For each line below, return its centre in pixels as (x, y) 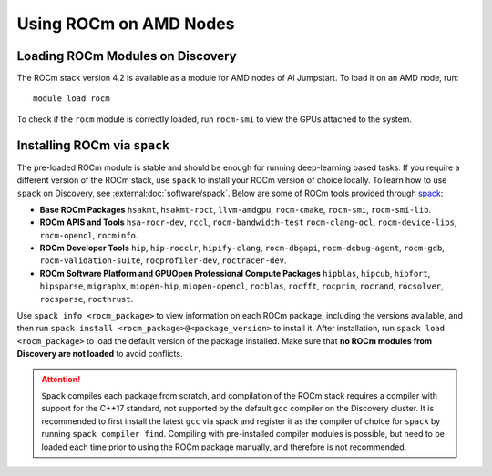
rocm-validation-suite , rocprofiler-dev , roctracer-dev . (163, 260)
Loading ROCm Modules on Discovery (127, 56)
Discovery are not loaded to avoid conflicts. (100, 354)
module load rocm (72, 99)
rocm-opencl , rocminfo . (89, 235)
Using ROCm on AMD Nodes (126, 24)
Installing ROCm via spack (93, 145)
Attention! (61, 379)
